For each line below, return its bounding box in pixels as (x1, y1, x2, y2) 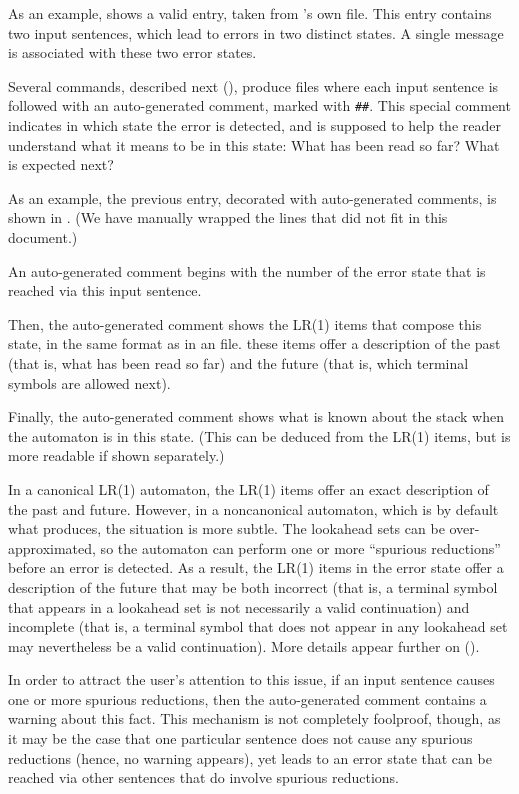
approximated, (8, 537, 96, 558)
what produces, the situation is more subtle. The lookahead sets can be (8, 518, 445, 539)
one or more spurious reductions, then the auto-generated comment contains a (8, 688, 487, 709)
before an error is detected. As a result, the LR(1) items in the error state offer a (8, 557, 504, 578)
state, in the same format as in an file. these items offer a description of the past (8, 333, 501, 354)
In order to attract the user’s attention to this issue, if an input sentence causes (8, 669, 495, 690)
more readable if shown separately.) (8, 445, 225, 466)
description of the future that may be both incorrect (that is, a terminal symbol (8, 576, 498, 597)
